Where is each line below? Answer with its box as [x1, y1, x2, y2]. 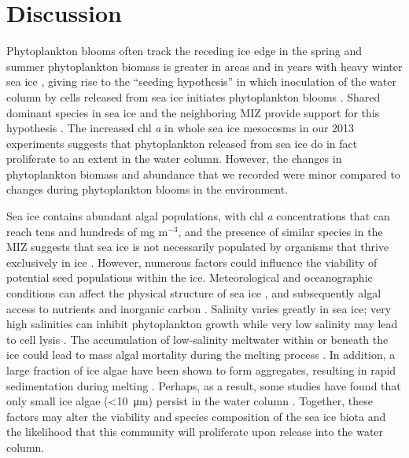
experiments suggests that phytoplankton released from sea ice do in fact [6, 135, 358, 151]
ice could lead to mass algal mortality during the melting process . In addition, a [6, 346, 396, 363]
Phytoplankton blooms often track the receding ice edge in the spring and [6, 42, 362, 59]
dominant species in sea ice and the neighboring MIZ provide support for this [6, 104, 380, 120]
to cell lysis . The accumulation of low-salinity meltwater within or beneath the [6, 331, 389, 347]
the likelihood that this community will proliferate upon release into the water [6, 423, 384, 440]
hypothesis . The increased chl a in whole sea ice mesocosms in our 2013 [6, 120, 355, 136]
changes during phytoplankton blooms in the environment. [6, 181, 289, 198]
